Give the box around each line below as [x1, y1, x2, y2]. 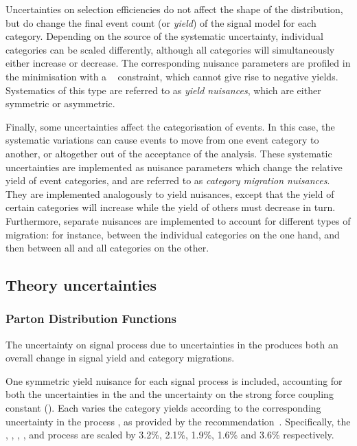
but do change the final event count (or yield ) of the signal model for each [5, 15, 316, 30]
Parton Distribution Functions [5, 310, 176, 327]
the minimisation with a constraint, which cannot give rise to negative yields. [5, 69, 338, 83]
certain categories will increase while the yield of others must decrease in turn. [5, 200, 336, 214]
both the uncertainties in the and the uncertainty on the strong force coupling [5, 387, 334, 401]
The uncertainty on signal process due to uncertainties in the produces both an [5, 337, 338, 351]
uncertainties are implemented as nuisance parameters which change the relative [5, 159, 343, 174]
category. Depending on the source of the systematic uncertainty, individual [5, 29, 323, 43]
